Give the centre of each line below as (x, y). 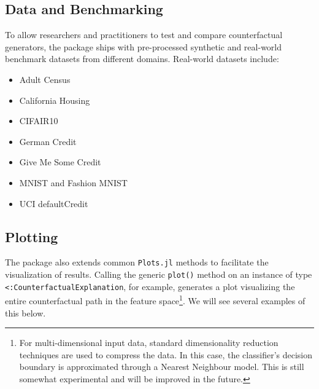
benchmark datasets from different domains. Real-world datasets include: (142, 59)
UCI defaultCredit (54, 203)
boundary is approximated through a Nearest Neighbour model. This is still (162, 367)
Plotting (32, 236)
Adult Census (45, 79)
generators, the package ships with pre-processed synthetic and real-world (144, 46)
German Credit (48, 141)
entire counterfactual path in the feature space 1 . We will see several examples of (155, 300)
